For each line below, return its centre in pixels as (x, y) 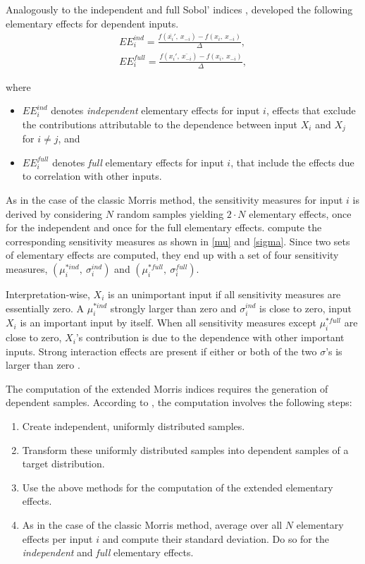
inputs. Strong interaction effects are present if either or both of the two (161, 351)
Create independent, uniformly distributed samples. (134, 426)
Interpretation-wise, (48, 294)
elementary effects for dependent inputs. (92, 23)
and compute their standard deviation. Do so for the (216, 538)
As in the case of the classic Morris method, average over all (152, 525)
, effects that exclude (311, 110)
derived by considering (54, 213)
